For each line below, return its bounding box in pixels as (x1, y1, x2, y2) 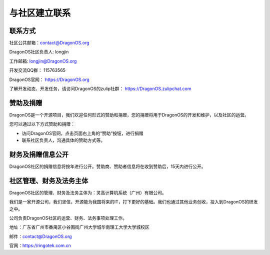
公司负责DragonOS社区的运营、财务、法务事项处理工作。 (9, 215, 127, 221)
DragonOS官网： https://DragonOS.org (9, 76, 89, 82)
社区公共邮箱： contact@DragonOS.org (9, 40, 89, 46)
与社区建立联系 (9, 7, 71, 18)
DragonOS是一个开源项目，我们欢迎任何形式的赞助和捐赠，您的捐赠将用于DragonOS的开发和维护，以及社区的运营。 (9, 111, 249, 117)
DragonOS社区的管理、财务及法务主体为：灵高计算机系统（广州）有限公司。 (9, 189, 167, 195)
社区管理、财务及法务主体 (9, 176, 88, 185)
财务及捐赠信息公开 (9, 150, 68, 158)
